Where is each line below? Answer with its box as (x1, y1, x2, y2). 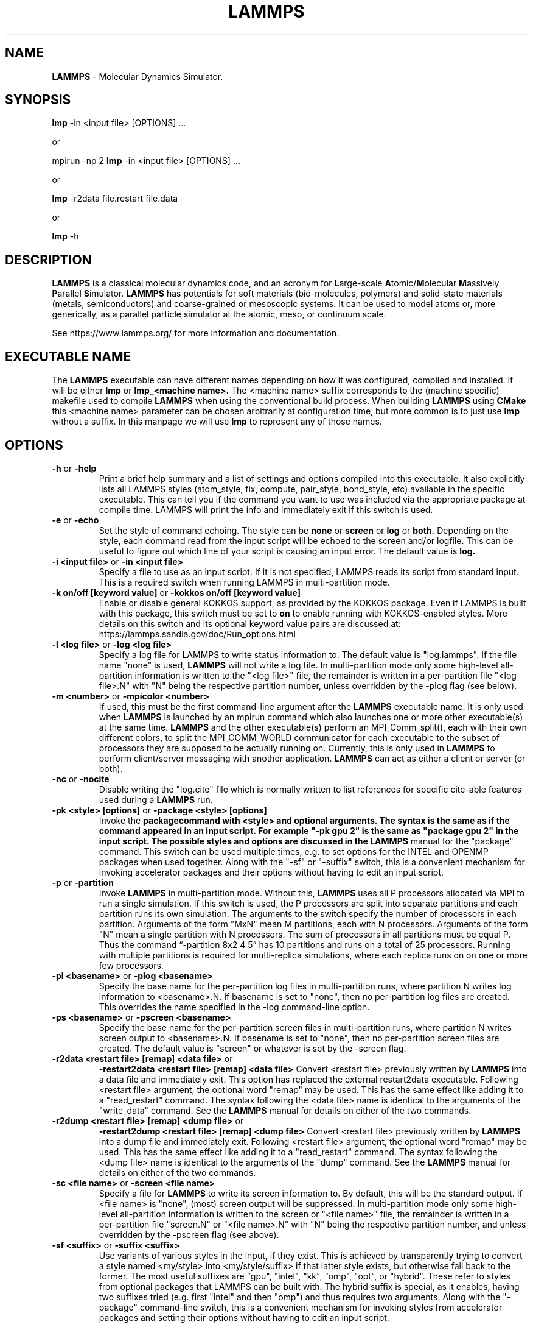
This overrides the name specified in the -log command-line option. (99, 1001, 370, 1012)
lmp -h (52, 231, 79, 242)
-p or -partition (52, 877, 114, 888)
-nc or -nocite (52, 773, 110, 784)
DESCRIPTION (5, 252, 92, 267)
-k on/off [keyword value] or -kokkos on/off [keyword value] (52, 587, 301, 598)
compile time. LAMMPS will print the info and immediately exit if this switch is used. (99, 504, 433, 515)
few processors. (99, 960, 164, 971)
